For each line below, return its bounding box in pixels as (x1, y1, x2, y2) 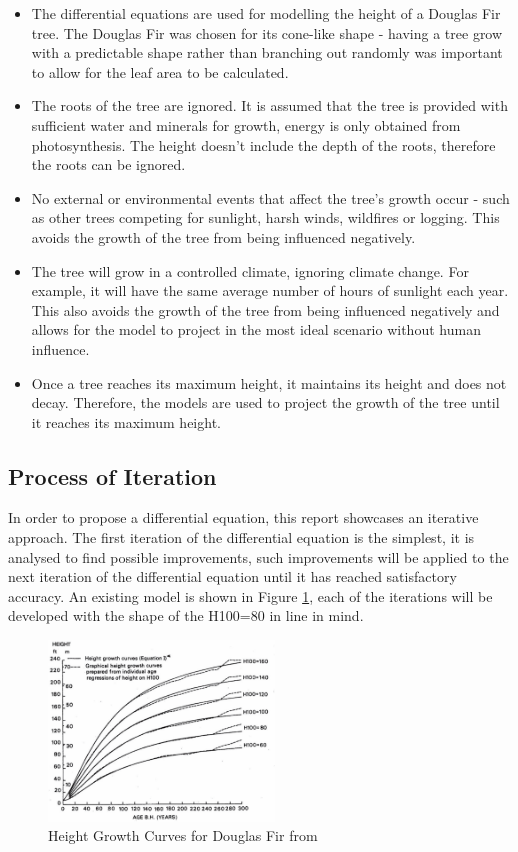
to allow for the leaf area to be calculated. (31, 61, 289, 82)
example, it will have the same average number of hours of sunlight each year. (31, 280, 509, 301)
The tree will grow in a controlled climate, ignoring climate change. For (31, 260, 469, 281)
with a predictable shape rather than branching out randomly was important (31, 42, 503, 63)
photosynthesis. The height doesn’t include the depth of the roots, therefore (31, 134, 496, 155)
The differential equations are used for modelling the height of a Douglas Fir (31, 3, 501, 23)
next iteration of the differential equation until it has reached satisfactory (8, 566, 457, 587)
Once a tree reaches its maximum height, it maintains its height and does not (31, 372, 507, 393)
